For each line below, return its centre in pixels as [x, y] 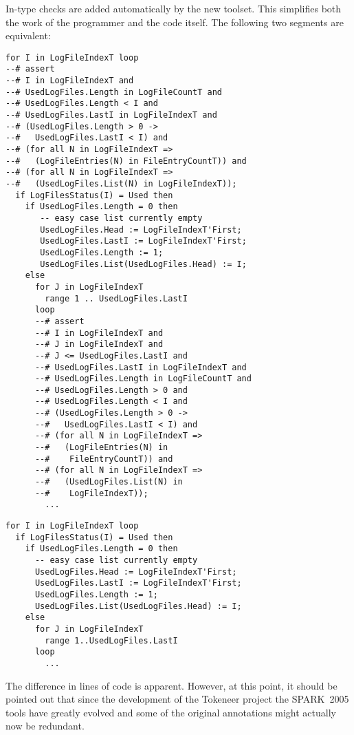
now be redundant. [45, 726]
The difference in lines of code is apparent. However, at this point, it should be [172, 685]
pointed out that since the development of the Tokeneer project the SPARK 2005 [177, 699]
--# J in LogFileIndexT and [99, 344]
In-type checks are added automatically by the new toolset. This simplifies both [174, 8]
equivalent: [28, 35]
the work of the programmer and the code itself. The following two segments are [175, 22]
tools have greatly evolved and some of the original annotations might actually [171, 712]
